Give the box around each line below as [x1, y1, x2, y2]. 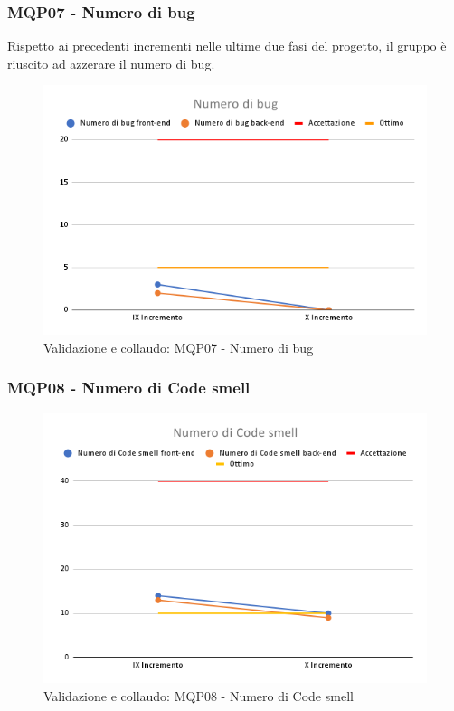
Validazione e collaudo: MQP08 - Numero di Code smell [43, 686, 354, 705]
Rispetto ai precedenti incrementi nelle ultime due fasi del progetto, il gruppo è [7, 36, 447, 55]
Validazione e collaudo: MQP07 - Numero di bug [43, 337, 314, 356]
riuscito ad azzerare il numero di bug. [7, 53, 215, 72]
